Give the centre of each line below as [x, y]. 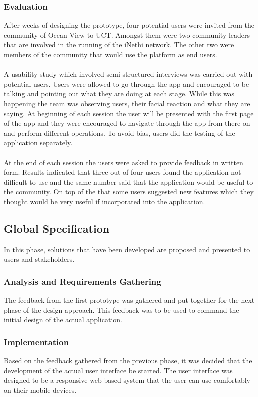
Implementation [37, 342]
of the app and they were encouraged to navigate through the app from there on [127, 123]
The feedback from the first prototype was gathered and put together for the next [129, 300]
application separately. [38, 143]
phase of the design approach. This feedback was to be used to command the [122, 310]
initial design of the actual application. [63, 320]
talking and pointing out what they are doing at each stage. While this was [119, 94]
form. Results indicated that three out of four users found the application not [123, 172]
